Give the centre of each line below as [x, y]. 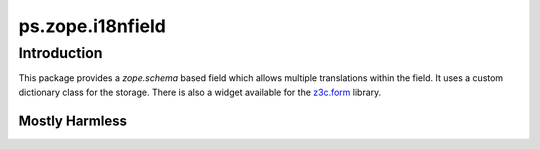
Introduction [60, 53]
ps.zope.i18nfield [92, 26]
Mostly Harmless [72, 120]
